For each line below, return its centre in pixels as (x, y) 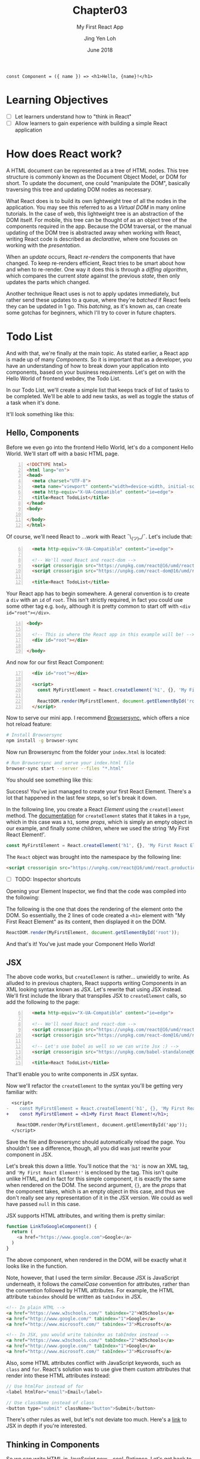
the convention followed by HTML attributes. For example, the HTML (90, 1290)
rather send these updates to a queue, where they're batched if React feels (98, 300)
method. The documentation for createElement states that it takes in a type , (98, 816)
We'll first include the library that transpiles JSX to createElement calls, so (96, 996)
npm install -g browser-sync (42, 741)
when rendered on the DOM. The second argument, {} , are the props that (96, 1185)
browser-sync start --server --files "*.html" (65, 768)
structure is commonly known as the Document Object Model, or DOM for (96, 177)
